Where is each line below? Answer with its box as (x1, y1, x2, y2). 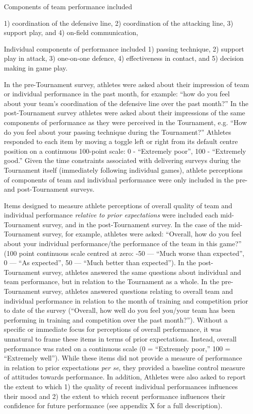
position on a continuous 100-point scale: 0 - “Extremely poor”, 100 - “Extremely (4, 145, 246, 156)
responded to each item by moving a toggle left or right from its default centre (4, 136, 238, 146)
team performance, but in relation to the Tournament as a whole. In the (4, 276, 219, 287)
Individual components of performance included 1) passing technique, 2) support (4, 43, 244, 54)
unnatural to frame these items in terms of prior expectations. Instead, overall (4, 334, 237, 343)
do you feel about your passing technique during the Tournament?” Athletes (4, 126, 232, 137)
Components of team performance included (4, 1, 132, 11)
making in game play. (4, 62, 68, 72)
